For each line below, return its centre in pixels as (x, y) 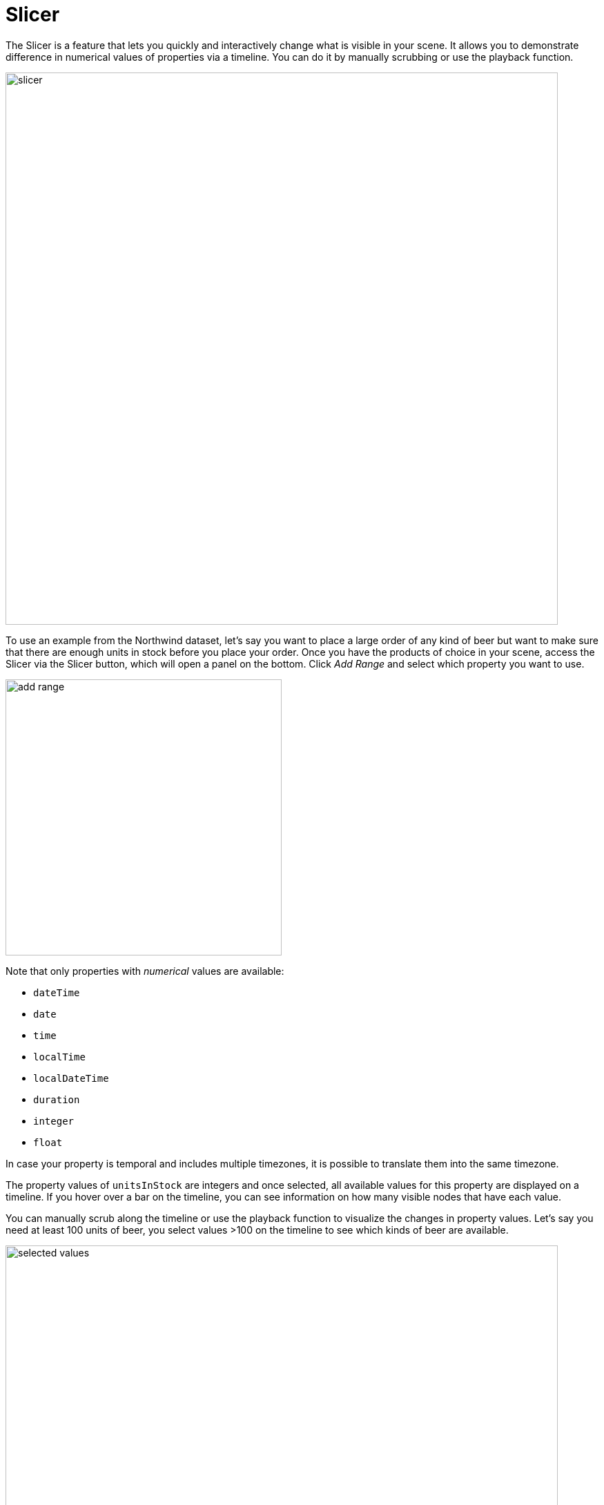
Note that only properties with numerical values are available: (145, 971)
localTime (59, 1057)
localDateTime (71, 1078)
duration (57, 1099)
